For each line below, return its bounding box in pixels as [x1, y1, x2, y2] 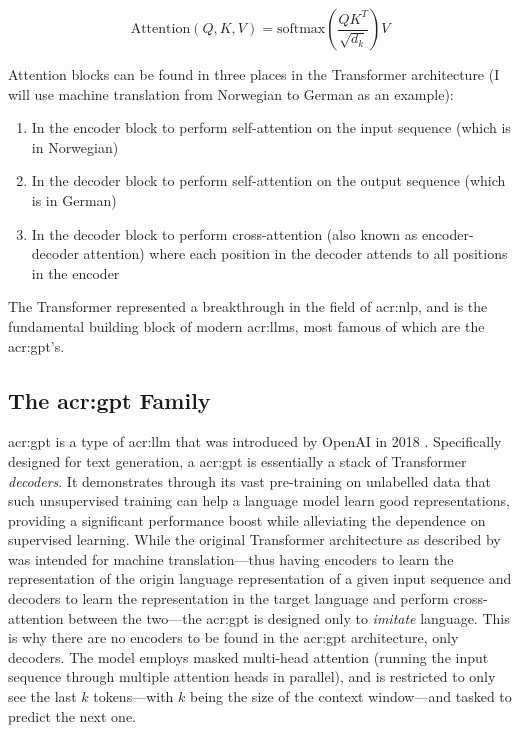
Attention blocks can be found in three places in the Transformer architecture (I [8, 64, 500, 84]
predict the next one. [8, 705, 136, 726]
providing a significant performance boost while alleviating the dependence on [8, 509, 486, 530]
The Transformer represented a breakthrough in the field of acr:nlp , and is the [8, 296, 488, 317]
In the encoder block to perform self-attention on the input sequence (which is [31, 117, 511, 138]
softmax [276, 22, 326, 36]
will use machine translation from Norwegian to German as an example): [8, 83, 454, 104]
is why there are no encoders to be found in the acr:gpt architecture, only [8, 627, 459, 648]
